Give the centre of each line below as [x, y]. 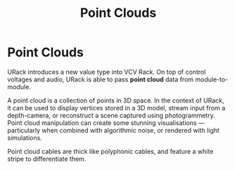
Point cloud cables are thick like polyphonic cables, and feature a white [110, 151]
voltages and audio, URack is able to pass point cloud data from [101, 79]
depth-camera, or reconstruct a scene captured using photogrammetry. [112, 115]
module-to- [211, 79]
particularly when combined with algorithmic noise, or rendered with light [114, 130]
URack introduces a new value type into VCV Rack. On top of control [107, 72]
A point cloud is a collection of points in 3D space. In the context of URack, [116, 100]
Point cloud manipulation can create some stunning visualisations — [106, 123]
